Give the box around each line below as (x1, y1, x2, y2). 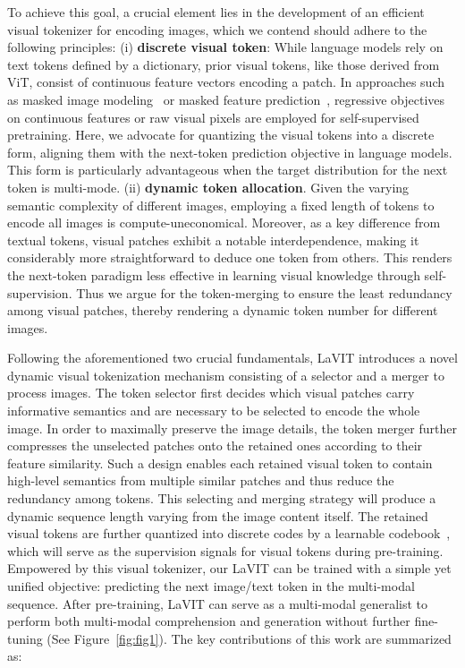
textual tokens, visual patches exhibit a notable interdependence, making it (7, 230, 419, 249)
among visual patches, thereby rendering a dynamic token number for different (7, 301, 438, 320)
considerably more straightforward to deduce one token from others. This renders (7, 248, 452, 267)
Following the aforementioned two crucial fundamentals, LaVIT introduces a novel (7, 348, 458, 367)
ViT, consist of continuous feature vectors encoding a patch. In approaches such (7, 73, 445, 91)
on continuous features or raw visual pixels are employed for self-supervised (7, 107, 419, 126)
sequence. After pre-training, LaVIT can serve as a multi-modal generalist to (7, 594, 428, 612)
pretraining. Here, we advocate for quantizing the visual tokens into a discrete (7, 125, 435, 144)
